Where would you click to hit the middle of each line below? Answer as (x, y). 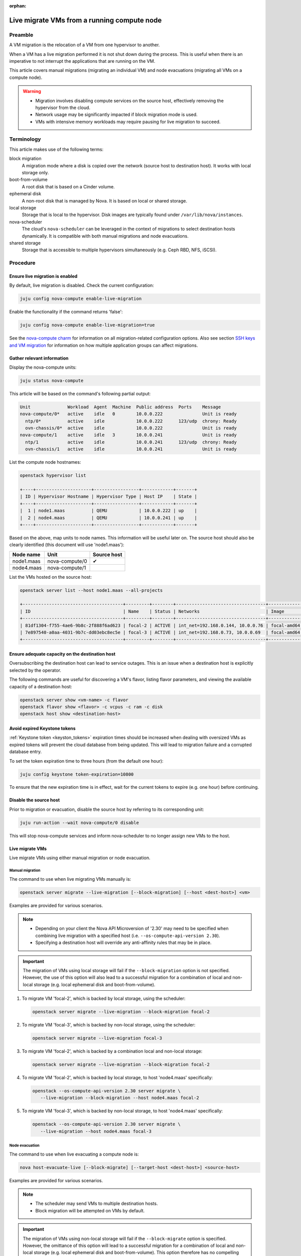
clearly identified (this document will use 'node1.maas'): (67, 545)
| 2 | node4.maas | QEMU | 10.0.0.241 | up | (109, 518)
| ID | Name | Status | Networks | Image (152, 611)
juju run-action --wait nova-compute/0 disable (79, 822)
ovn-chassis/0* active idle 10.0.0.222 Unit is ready (131, 428)
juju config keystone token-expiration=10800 (77, 774)
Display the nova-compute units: (43, 367)
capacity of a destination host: (41, 686)
